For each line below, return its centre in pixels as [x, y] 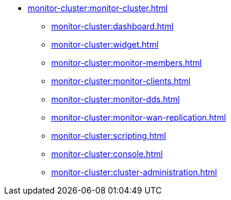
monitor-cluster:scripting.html [109, 136]
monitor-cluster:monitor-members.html [127, 63]
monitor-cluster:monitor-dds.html [115, 99]
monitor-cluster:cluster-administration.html [134, 172]
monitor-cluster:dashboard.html [113, 26]
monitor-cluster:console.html [107, 154]
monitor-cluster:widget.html [105, 44]
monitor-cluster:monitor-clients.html [121, 81]
